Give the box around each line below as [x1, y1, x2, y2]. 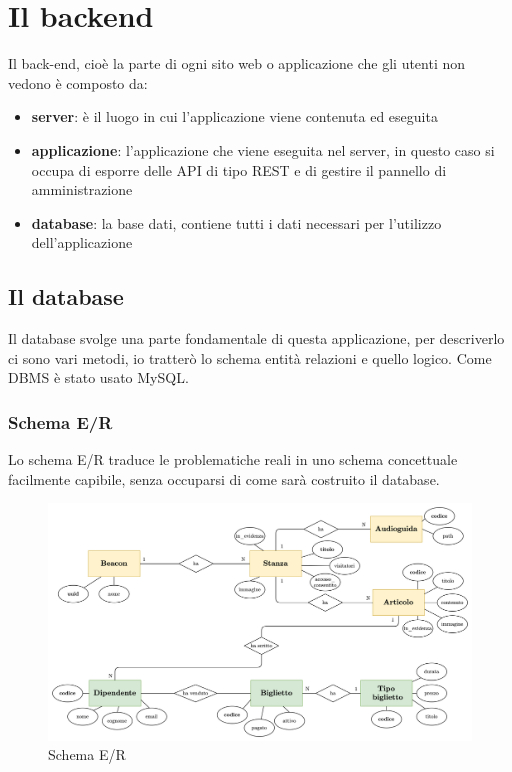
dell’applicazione [31, 232, 133, 253]
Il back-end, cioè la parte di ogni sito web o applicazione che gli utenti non [8, 53, 466, 74]
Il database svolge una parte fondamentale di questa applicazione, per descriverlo [8, 328, 505, 349]
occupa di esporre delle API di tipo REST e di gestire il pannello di [31, 159, 447, 180]
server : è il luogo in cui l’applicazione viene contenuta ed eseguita [31, 106, 438, 127]
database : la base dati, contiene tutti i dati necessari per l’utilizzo [31, 212, 442, 233]
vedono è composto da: [8, 72, 148, 93]
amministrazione [31, 179, 133, 200]
